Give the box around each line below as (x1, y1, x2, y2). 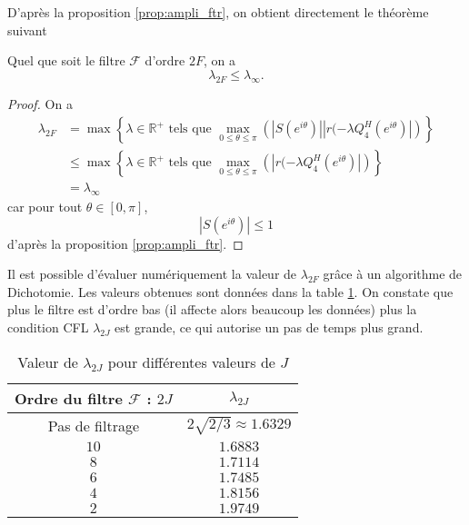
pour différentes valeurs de (107, 351, 275, 372)
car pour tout (7, 197, 83, 216)
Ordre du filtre (15, 387, 123, 409)
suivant (7, 20, 47, 39)
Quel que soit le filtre (7, 51, 125, 70)
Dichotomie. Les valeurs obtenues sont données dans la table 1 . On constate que (7, 282, 454, 301)
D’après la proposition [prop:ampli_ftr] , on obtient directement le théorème (7, 3, 429, 21)
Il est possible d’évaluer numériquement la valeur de (7, 264, 297, 283)
